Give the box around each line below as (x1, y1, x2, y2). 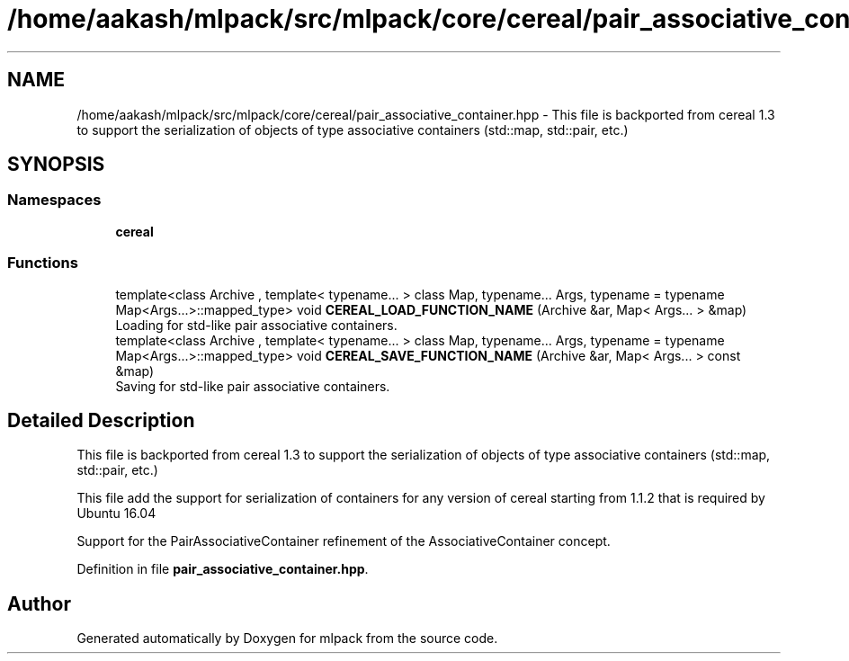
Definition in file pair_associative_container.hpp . (76, 561, 369, 577)
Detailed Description (7, 408, 195, 432)
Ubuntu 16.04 (76, 505, 156, 522)
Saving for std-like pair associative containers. (115, 378, 390, 394)
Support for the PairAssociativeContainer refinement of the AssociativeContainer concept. (76, 533, 611, 549)
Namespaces (7, 191, 102, 210)
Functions (7, 254, 78, 272)
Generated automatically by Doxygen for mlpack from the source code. (76, 630, 498, 647)
